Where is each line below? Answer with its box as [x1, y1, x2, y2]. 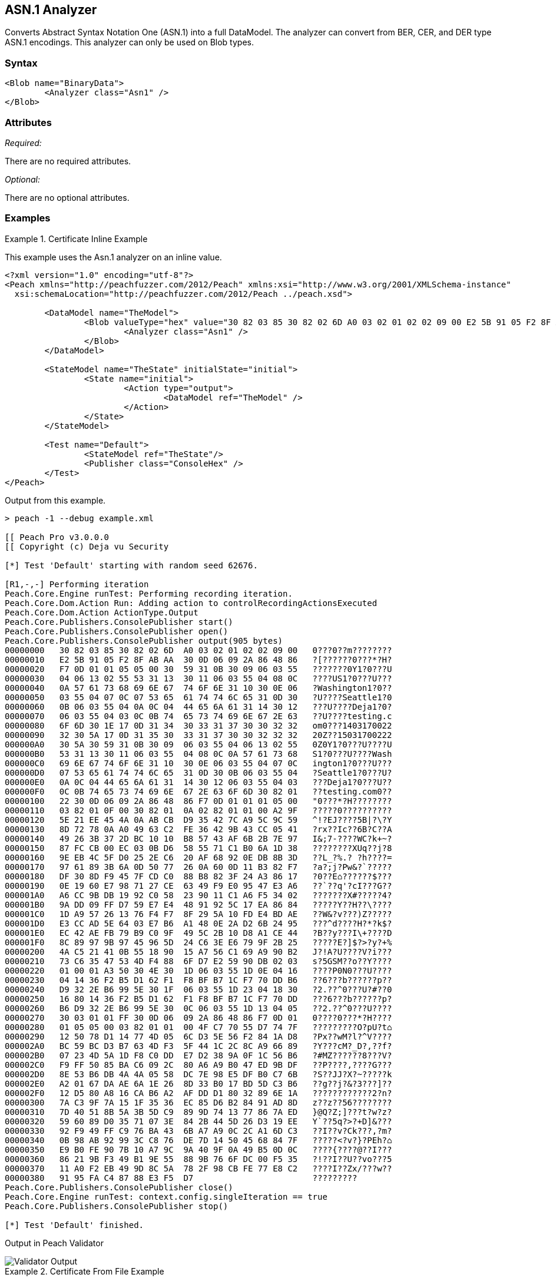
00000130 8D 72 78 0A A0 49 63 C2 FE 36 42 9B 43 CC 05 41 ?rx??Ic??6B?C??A [5, 824, 392, 834]
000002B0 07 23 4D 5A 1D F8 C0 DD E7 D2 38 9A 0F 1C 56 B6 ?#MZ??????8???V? [5, 1050, 392, 1060]
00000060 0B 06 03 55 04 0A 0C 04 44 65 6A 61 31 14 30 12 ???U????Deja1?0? [5, 701, 392, 711]
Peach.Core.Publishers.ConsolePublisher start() [5, 617, 233, 627]
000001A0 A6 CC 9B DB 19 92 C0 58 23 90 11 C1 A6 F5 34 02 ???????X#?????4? [5, 890, 392, 900]
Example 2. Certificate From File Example [5, 1266, 164, 1276]
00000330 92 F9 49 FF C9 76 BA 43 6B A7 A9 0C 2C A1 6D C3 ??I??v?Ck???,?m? [5, 1126, 392, 1136]
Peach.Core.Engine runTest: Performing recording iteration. [5, 588, 293, 598]
